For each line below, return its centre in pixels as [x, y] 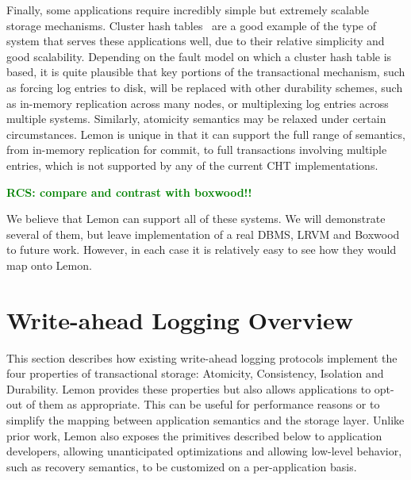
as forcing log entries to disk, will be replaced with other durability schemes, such [205, 87]
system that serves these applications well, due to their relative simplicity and [196, 41]
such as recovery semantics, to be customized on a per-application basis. [182, 466]
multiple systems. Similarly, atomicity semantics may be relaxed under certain [196, 119]
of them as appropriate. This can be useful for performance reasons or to [203, 404]
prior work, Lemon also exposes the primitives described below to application [194, 435]
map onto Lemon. [49, 265]
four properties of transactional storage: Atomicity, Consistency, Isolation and [195, 373]
